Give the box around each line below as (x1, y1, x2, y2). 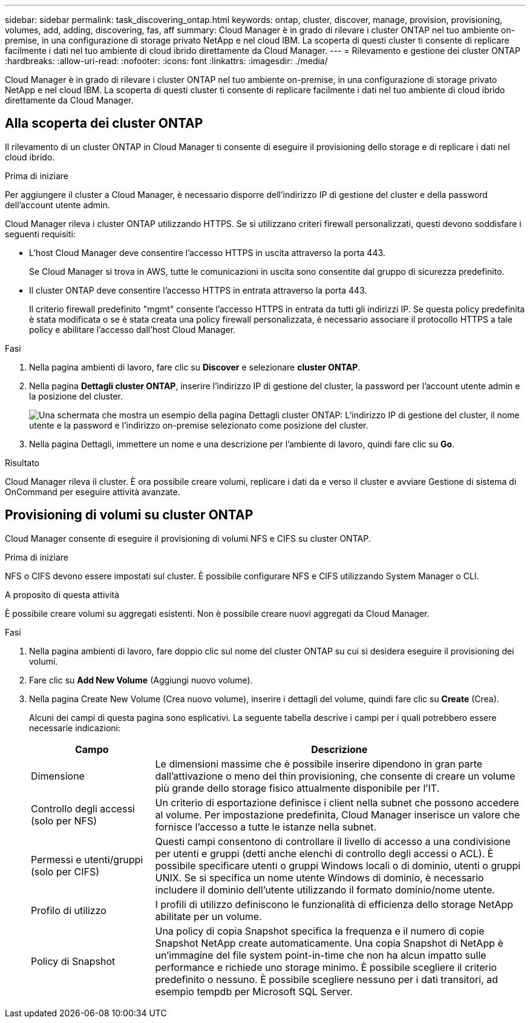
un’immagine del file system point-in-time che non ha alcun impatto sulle (155, 949, 486, 961)
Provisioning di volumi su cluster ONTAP (5, 507, 254, 523)
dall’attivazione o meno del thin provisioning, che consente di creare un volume (155, 769, 515, 782)
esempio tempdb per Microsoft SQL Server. (155, 985, 353, 998)
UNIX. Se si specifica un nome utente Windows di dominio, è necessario (155, 871, 484, 884)
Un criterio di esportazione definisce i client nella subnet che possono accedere (155, 796, 519, 809)
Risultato (5, 457, 40, 468)
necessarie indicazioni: (29, 722, 120, 733)
